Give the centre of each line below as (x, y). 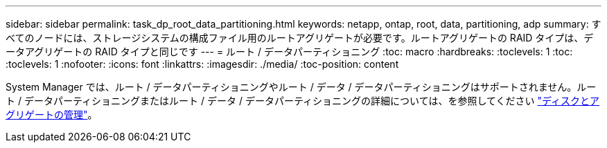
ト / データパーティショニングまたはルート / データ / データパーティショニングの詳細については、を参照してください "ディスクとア (303, 101)
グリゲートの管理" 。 (52, 114)
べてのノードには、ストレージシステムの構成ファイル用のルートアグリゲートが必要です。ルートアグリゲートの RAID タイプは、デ (300, 38)
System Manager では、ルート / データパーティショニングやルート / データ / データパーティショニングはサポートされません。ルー (301, 87)
